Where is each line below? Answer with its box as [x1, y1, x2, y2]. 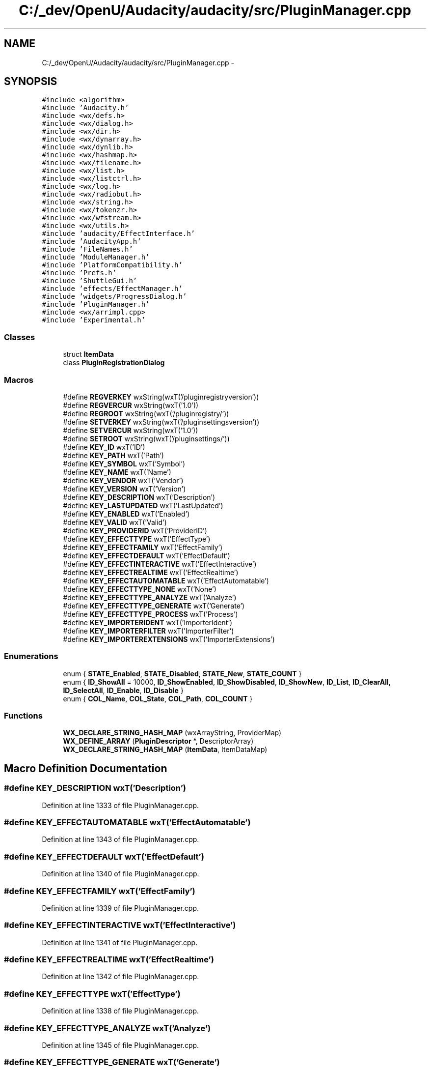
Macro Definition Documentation [4, 762, 167, 775]
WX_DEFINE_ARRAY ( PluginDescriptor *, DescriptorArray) [63, 737, 254, 746]
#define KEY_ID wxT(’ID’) [63, 442, 145, 451]
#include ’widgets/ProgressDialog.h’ [42, 292, 187, 301]
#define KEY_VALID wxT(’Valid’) [63, 518, 167, 526]
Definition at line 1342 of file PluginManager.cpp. [42, 972, 199, 981]
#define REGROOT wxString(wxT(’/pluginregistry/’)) [63, 409, 229, 418]
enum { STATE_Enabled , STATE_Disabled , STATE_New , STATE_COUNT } [63, 669, 302, 678]
